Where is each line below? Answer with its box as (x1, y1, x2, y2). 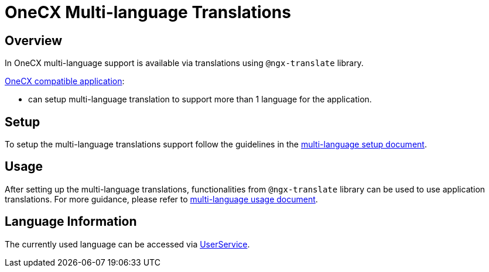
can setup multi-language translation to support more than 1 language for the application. (28, 94, 372, 105)
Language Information (5, 214, 137, 229)
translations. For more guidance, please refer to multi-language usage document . (5, 194, 318, 204)
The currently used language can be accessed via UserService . (5, 239, 250, 249)
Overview (5, 33, 63, 48)
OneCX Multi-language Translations (5, 2, 291, 22)
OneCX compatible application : (5, 76, 125, 87)
